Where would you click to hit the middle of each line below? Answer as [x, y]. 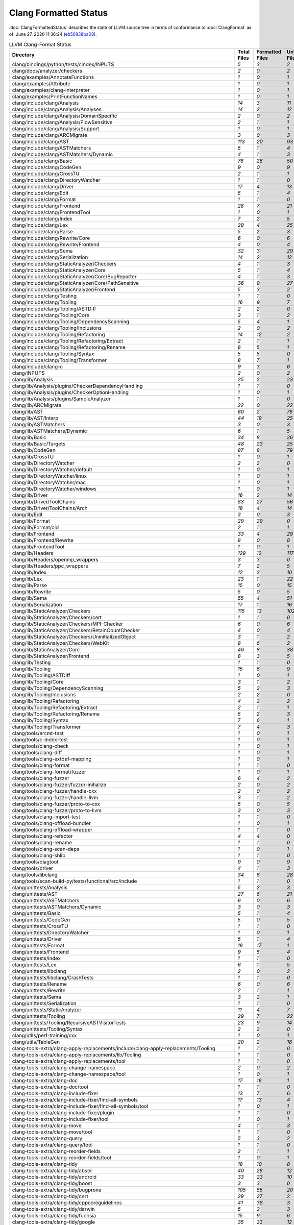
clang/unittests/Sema [37, 997]
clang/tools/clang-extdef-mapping [52, 759]
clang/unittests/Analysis [40, 887]
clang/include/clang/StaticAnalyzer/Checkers [64, 264]
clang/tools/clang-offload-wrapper [52, 830]
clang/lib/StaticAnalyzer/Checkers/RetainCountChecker [76, 630]
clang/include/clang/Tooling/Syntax [53, 354]
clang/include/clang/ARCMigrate [50, 135]
